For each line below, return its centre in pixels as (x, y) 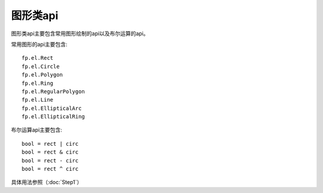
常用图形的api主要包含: (39, 44)
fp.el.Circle (41, 66)
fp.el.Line (38, 100)
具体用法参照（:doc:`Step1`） (47, 182)
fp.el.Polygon (42, 75)
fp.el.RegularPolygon (53, 91)
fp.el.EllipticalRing (53, 117)
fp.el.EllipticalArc (52, 108)
